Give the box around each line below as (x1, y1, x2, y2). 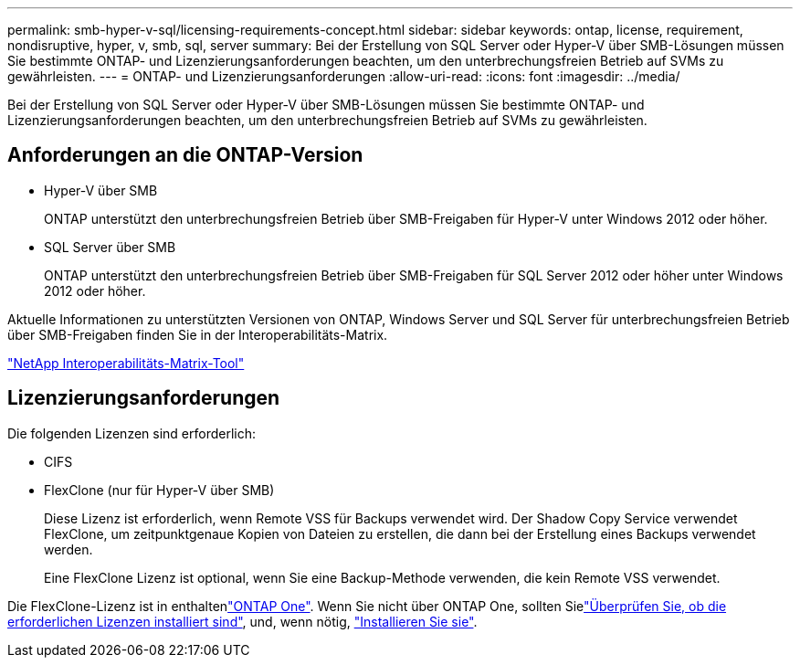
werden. (44, 541, 93, 557)
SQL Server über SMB (44, 238, 176, 255)
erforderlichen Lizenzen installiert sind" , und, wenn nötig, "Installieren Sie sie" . (7, 613, 478, 629)
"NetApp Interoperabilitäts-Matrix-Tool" (7, 354, 245, 371)
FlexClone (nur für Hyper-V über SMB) (44, 481, 275, 498)
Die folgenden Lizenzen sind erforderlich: (7, 425, 257, 441)
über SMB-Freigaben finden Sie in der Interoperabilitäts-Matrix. (7, 326, 388, 343)
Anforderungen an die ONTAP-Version (7, 143, 363, 167)
